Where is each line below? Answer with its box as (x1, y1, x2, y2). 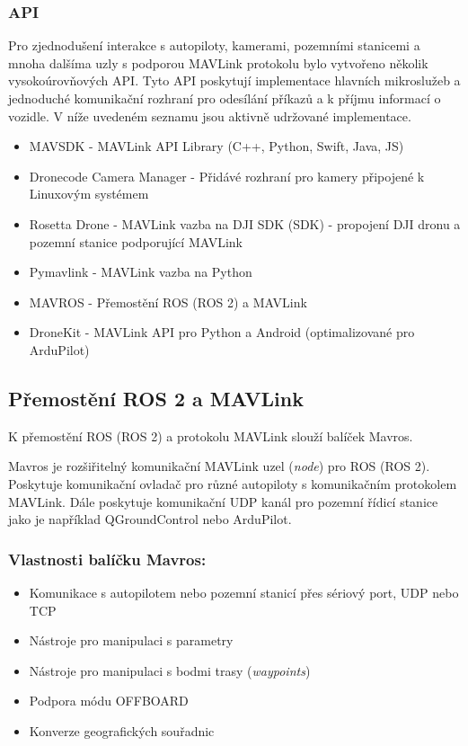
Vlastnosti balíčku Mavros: (8, 547, 207, 570)
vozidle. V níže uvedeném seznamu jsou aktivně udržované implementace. (8, 106, 411, 125)
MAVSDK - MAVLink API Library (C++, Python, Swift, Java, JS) (29, 137, 404, 155)
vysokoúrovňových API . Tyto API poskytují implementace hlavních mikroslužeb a (8, 71, 461, 90)
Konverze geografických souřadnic (29, 721, 215, 740)
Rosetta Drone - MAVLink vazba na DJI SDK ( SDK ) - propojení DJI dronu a (29, 214, 461, 233)
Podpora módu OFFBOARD (29, 691, 189, 710)
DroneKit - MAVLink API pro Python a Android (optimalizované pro (29, 323, 415, 342)
